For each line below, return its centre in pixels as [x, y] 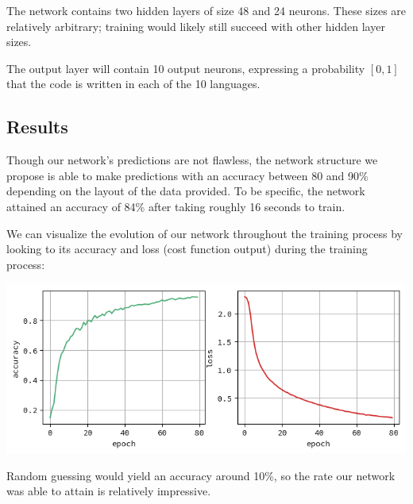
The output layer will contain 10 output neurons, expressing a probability [186, 68]
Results [37, 127]
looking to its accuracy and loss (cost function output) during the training [187, 249]
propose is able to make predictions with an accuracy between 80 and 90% [187, 175]
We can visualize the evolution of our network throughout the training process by [205, 233]
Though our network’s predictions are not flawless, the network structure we [192, 160]
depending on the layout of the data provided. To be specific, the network [186, 191]
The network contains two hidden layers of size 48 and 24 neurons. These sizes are [206, 10]
